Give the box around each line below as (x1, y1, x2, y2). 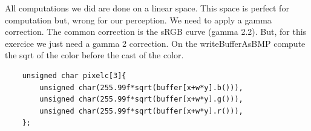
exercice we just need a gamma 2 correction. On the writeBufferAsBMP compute (5, 37, 306, 49)
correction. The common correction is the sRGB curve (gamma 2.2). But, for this (5, 25, 307, 38)
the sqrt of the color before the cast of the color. (5, 49, 184, 61)
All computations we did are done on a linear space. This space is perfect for (5, 2, 289, 14)
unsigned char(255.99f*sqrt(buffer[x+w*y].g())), (39, 95, 243, 104)
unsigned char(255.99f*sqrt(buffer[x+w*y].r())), (39, 106, 243, 115)
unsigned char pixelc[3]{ (22, 71, 126, 80)
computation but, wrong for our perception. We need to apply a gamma (5, 13, 272, 26)
